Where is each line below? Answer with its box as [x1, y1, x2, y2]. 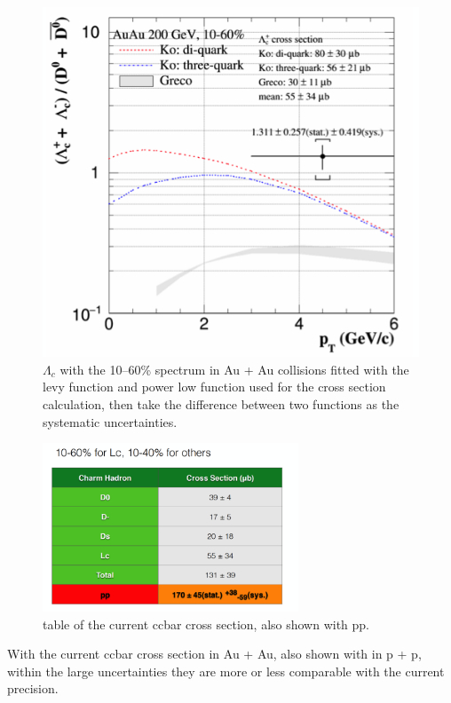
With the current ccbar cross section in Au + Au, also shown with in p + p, [7, 644, 422, 663]
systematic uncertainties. [43, 412, 178, 430]
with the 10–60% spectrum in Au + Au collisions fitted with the [59, 359, 409, 378]
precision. [7, 679, 59, 698]
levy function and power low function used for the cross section [43, 377, 386, 396]
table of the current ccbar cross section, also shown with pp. [43, 614, 370, 633]
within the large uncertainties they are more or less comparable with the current [7, 661, 445, 680]
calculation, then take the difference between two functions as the [43, 395, 400, 414]
